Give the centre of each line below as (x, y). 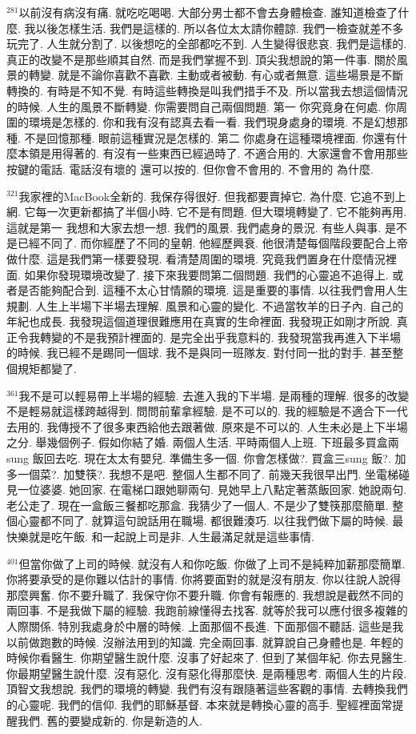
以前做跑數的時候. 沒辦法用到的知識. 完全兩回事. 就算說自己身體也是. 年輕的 (205, 642)
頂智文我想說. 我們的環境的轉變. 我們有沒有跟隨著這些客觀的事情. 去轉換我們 (207, 689)
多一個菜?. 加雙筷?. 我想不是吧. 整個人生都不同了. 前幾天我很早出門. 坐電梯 (202, 473)
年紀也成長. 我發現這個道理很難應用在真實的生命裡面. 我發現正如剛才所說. (200, 321)
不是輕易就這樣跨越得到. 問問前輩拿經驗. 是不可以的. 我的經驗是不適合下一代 (207, 411)
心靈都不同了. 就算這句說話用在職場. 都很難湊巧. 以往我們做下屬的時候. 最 (210, 521)
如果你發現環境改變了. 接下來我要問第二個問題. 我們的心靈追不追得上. (206, 274)
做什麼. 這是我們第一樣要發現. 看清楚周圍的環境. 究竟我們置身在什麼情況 (196, 258)
